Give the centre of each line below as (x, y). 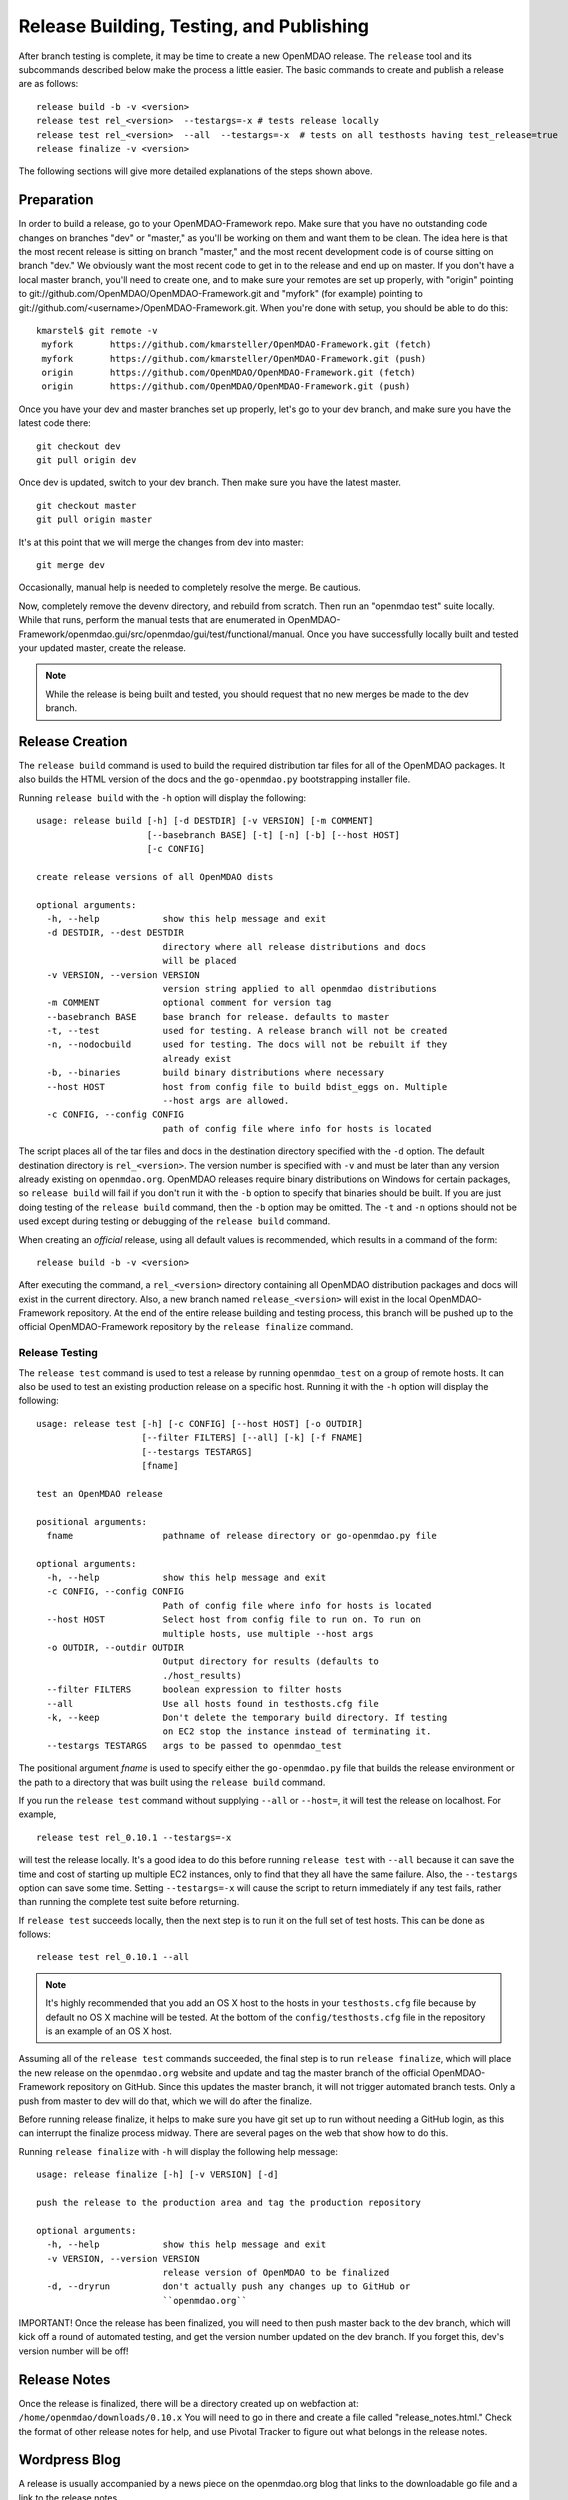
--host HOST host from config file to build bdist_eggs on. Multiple (247, 1086)
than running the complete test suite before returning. (129, 1902)
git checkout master (86, 505)
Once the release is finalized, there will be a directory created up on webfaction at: (188, 2403)
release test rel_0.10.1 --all (113, 1957)
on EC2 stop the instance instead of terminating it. (297, 1731)
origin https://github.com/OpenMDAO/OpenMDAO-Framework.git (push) (226, 386)
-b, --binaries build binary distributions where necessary (215, 1073)
